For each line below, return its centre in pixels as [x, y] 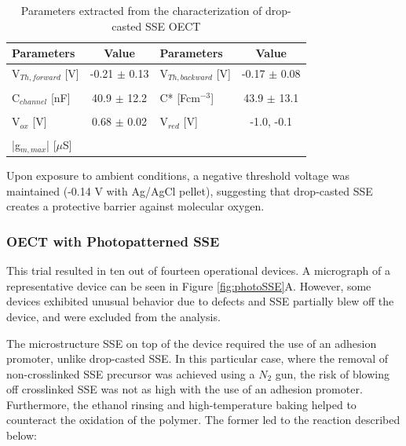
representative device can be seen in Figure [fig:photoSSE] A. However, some [189, 285]
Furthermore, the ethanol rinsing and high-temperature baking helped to [181, 404]
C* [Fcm [180, 97]
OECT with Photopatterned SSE [113, 241]
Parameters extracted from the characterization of [141, 10]
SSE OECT [173, 26]
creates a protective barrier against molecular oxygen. [135, 206]
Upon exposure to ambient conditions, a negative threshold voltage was [178, 175]
